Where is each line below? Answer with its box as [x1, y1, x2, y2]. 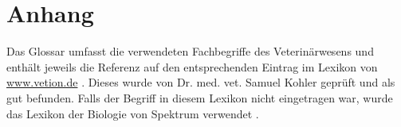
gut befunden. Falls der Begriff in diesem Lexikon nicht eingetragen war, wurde [6, 89, 393, 106]
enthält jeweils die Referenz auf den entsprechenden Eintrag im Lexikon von [6, 58, 378, 75]
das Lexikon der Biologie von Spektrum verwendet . [6, 105, 259, 121]
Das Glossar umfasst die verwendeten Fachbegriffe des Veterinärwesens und [6, 43, 374, 60]
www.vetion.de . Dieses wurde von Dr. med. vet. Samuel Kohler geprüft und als [6, 74, 395, 90]
